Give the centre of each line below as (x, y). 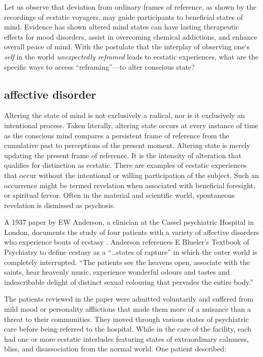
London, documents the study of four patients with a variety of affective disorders (132, 232)
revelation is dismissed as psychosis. (60, 205)
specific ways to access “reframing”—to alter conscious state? (99, 66)
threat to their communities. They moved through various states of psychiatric (126, 319)
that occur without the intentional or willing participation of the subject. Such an (131, 175)
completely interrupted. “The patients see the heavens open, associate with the (127, 262)
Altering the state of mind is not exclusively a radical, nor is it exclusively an (125, 115)
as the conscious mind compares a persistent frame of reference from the (117, 135)
